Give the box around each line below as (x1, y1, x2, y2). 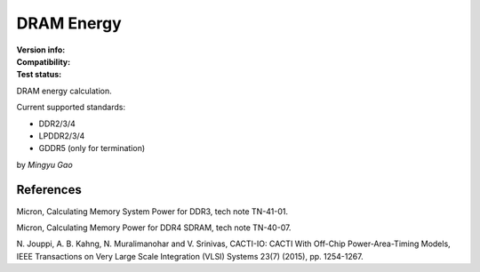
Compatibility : (16, 56, 71, 67)
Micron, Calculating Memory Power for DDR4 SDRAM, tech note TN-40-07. (16, 222, 292, 233)
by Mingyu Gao (16, 159, 73, 170)
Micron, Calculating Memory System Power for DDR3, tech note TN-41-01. (16, 205, 289, 217)
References (16, 182, 82, 197)
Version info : (16, 44, 66, 55)
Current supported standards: (16, 102, 126, 113)
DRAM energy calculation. (16, 85, 112, 96)
